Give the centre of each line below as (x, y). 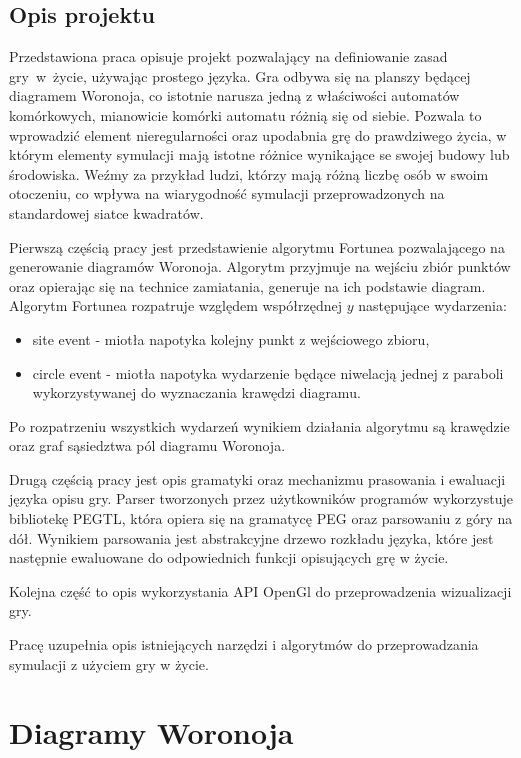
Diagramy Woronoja (151, 732)
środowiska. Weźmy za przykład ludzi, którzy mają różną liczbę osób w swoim (249, 173)
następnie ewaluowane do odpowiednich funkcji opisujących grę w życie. (229, 557)
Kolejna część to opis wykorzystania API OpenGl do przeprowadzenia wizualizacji (260, 590)
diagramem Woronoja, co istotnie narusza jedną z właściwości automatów (234, 95)
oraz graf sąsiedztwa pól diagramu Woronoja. (147, 445)
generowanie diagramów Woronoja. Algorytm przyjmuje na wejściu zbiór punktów (260, 266)
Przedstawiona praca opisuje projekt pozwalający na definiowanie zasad (228, 56)
